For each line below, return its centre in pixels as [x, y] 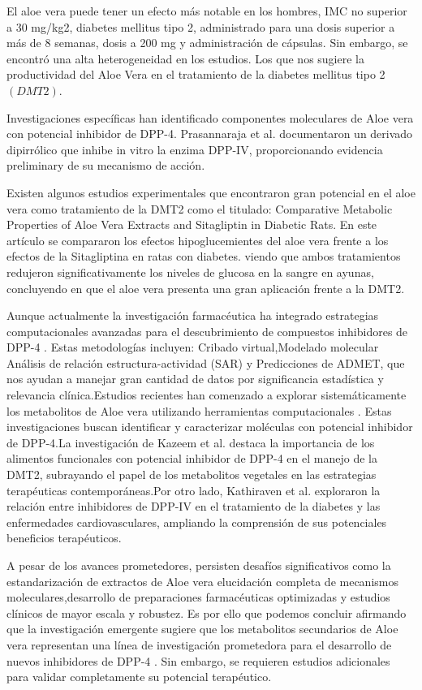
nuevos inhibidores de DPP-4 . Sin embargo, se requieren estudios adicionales [198, 660]
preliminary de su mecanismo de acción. [106, 165]
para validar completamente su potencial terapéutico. [139, 677]
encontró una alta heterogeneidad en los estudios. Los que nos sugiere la [185, 58]
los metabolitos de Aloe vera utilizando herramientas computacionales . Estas [199, 410]
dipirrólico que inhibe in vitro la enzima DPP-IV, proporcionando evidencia [195, 149]
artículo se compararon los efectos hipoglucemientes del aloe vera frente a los [198, 240]
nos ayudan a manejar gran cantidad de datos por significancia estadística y [195, 379]
